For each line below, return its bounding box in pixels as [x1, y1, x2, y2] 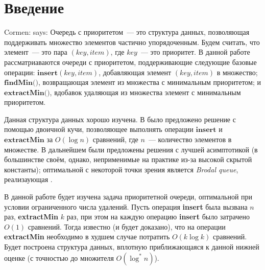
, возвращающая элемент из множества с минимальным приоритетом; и [38, 77, 261, 87]
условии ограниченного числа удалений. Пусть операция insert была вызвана [4, 201, 248, 212]
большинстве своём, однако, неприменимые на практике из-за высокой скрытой [4, 154, 252, 165]
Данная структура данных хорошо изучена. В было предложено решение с [4, 114, 236, 124]
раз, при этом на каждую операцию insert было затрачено [66, 211, 250, 222]
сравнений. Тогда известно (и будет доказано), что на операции [28, 221, 226, 232]
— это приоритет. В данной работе [140, 47, 250, 57]
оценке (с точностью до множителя [4, 252, 114, 263]
